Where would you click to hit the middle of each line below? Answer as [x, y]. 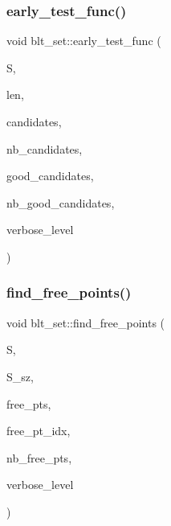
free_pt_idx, [39, 431]
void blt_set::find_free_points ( [86, 322]
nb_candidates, [45, 148]
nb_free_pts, [39, 457]
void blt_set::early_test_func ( [84, 41]
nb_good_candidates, [61, 202]
